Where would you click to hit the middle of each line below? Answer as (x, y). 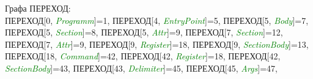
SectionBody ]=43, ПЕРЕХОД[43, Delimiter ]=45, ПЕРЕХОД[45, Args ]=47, (141, 68)
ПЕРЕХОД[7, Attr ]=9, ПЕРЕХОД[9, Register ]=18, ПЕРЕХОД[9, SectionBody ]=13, (157, 44)
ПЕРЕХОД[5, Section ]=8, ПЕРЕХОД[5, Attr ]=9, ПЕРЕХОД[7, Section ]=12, (144, 32)
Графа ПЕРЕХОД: (38, 8)
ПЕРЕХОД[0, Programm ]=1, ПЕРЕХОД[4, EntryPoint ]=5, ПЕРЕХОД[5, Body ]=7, (157, 20)
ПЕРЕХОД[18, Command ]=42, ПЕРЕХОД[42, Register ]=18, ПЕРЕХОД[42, (143, 56)
